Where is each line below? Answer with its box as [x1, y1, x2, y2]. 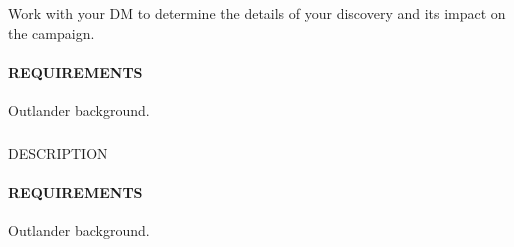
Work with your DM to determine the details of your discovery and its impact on [8, 3, 506, 23]
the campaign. [8, 22, 95, 43]
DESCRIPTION [8, 142, 108, 163]
